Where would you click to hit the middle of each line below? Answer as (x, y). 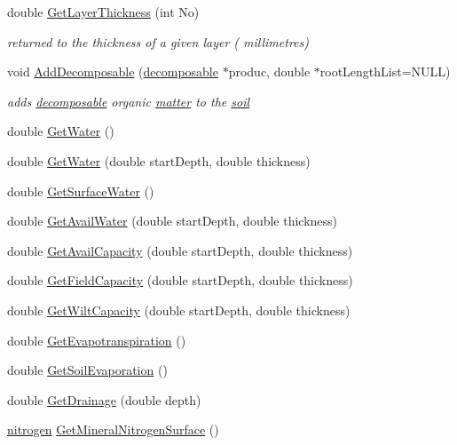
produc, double (269, 72)
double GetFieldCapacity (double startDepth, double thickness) (180, 280)
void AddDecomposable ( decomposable (113, 72)
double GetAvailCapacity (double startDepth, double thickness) (180, 250)
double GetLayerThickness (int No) (103, 12)
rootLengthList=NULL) (385, 72)
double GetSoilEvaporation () (87, 370)
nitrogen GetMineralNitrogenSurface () (113, 429)
